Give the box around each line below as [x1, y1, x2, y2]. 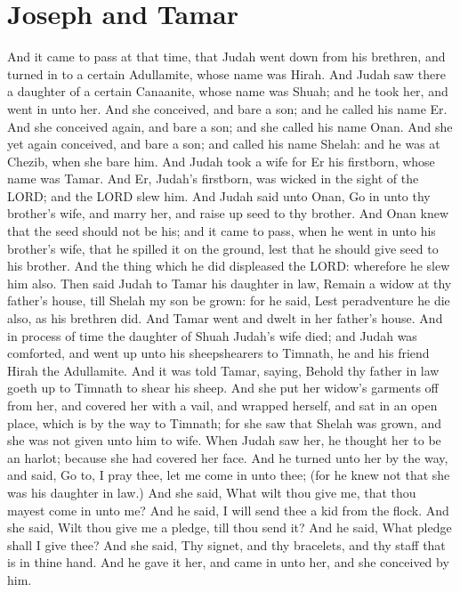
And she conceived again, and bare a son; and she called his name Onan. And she [7, 117, 453, 135]
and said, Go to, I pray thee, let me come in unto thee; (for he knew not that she [7, 466, 450, 484]
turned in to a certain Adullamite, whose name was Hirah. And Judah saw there [7, 64, 446, 83]
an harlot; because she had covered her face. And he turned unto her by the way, [7, 448, 448, 466]
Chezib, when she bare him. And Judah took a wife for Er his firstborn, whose [7, 151, 435, 170]
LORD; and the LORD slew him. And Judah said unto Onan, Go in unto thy [7, 186, 431, 205]
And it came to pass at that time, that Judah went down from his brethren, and [7, 47, 446, 66]
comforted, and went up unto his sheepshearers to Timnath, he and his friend [7, 344, 430, 362]
